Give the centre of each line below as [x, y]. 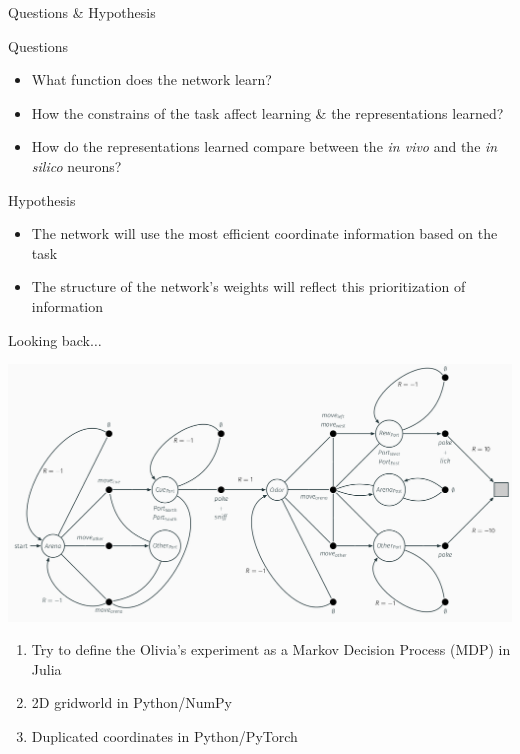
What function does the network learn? [151, 79]
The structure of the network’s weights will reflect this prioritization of [248, 286]
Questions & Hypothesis [82, 12]
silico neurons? [76, 165]
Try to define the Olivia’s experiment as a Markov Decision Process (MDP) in [271, 649]
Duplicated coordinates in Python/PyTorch [164, 735]
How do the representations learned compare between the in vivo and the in [264, 146]
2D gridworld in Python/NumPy [132, 702]
